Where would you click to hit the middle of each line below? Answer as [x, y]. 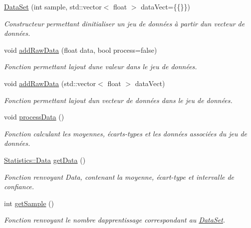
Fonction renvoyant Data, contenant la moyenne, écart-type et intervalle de [119, 176]
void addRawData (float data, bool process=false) [81, 50]
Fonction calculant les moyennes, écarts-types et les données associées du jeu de [126, 133]
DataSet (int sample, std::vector [53, 6]
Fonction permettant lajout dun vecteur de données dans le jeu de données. [118, 100]
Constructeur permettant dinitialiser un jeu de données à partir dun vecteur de [125, 23]
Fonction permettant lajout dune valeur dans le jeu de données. [101, 66]
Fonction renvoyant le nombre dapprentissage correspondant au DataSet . [115, 220]
